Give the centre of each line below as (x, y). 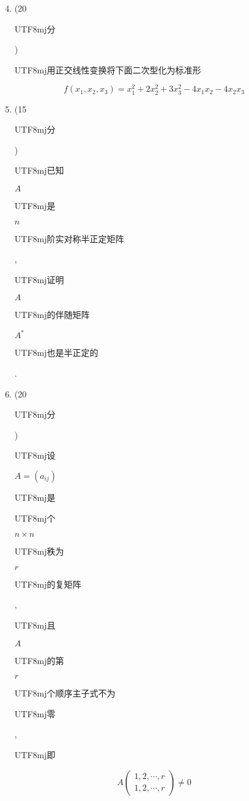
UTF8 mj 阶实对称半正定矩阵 (69, 238)
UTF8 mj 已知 (39, 170)
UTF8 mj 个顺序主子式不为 (65, 693)
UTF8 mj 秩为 (39, 551)
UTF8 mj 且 (35, 625)
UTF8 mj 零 (35, 713)
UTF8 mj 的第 (39, 660)
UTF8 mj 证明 (39, 279)
